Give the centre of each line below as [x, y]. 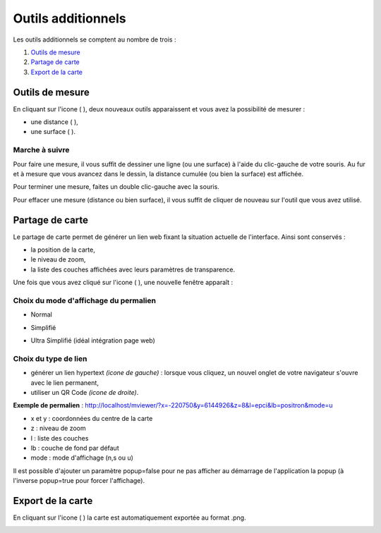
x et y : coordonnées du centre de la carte [92, 418]
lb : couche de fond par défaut [75, 448]
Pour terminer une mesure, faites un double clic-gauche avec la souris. [116, 187]
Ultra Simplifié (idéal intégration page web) [93, 341]
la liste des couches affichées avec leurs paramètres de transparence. [133, 269]
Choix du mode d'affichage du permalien [85, 300]
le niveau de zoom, [58, 259]
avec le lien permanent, [65, 382]
